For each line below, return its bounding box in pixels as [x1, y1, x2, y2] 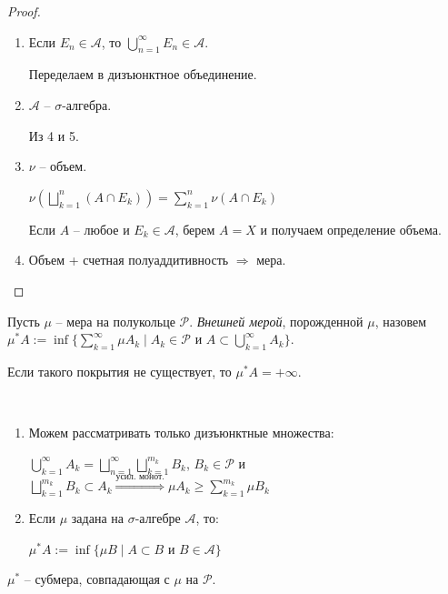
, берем [174, 219, 215, 238]
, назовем [374, 311, 427, 330]
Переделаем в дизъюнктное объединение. [28, 65, 257, 84]
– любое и [73, 219, 130, 238]
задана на [71, 508, 124, 528]
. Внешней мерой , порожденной [189, 311, 363, 330]
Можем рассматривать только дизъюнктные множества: [28, 423, 334, 442]
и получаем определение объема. [260, 219, 442, 238]
